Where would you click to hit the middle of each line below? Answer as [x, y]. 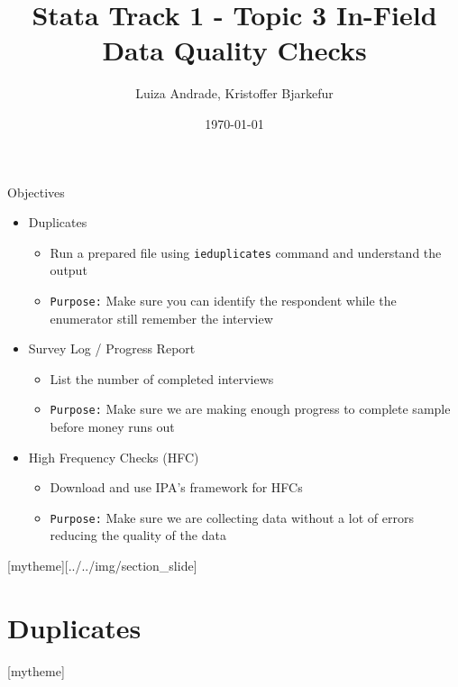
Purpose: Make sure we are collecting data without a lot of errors [232, 517]
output [69, 270]
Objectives [36, 192]
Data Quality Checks [234, 50]
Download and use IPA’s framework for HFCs [176, 487]
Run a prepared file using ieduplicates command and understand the [246, 252]
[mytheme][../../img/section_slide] [102, 566]
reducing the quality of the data [138, 535]
